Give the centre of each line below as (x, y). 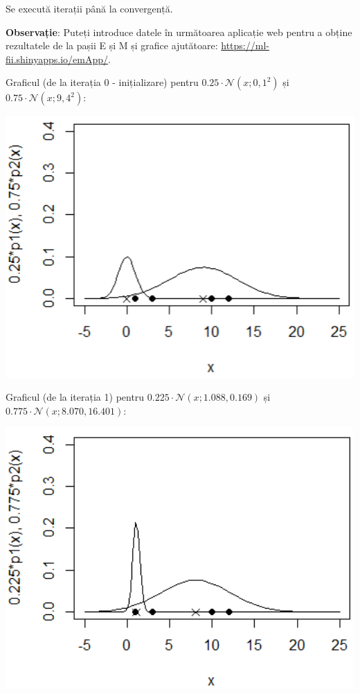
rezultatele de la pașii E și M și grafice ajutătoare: (112, 45)
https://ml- (245, 45)
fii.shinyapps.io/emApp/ (57, 59)
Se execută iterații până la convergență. (89, 8)
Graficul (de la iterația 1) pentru (75, 397)
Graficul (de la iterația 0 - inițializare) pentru (102, 82)
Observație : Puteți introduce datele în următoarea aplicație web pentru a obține (179, 32)
